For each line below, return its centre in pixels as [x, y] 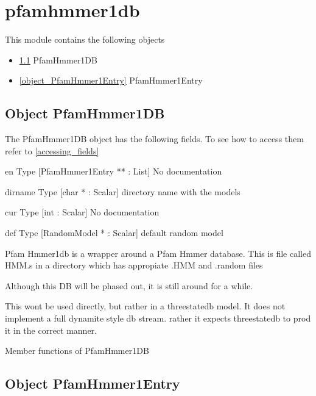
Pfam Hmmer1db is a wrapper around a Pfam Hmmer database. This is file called [158, 253]
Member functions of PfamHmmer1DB [77, 351]
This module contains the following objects [85, 39]
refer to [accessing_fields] [52, 150]
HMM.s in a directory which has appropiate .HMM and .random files [134, 265]
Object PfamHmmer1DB [85, 113]
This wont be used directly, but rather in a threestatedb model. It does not [145, 306]
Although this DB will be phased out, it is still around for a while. [129, 285]
